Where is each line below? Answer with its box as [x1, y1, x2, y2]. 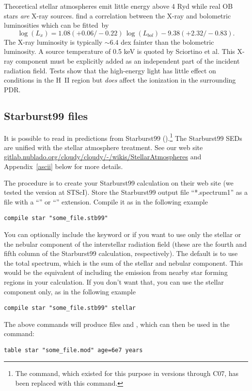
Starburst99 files [4, 108, 88, 123]
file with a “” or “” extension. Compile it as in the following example [4, 196, 208, 206]
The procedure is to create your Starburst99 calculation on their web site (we [4, 177, 234, 187]
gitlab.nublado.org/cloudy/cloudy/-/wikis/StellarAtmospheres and [4, 152, 202, 162]
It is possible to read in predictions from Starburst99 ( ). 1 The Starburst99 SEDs [4, 131, 242, 143]
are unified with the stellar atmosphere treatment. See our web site [4, 142, 203, 152]
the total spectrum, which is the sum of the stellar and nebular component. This [4, 257, 243, 268]
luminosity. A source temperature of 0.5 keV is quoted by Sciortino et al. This [4, 46, 235, 56]
